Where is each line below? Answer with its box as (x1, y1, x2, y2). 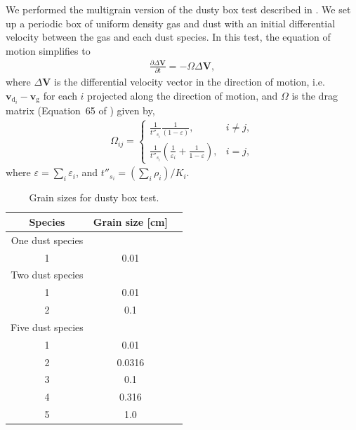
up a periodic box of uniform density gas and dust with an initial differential (6, 15, 336, 30)
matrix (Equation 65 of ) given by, (6, 102, 155, 117)
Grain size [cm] (93, 214, 168, 229)
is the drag (291, 88, 338, 102)
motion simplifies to (6, 43, 91, 58)
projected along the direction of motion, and (87, 88, 278, 102)
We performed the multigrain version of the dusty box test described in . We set (6, 2, 351, 16)
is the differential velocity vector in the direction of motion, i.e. (53, 74, 325, 89)
